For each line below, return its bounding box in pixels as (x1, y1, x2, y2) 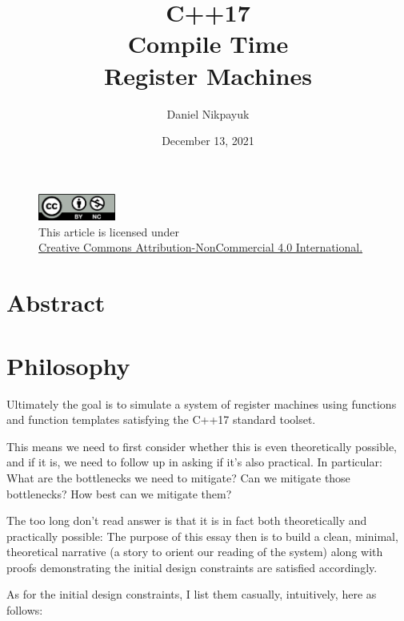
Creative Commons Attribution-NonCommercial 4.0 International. (38, 239, 363, 256)
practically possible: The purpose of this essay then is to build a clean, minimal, (6, 527, 398, 544)
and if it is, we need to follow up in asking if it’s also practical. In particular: (6, 454, 382, 470)
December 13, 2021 (162, 132, 254, 149)
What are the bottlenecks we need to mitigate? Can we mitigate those (6, 469, 350, 486)
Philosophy (6, 349, 130, 381)
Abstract (6, 286, 106, 319)
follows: (6, 602, 43, 619)
